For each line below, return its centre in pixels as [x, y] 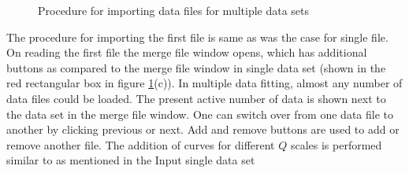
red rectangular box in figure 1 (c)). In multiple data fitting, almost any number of [204, 83]
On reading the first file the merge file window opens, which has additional [187, 52]
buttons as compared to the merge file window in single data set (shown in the [196, 67]
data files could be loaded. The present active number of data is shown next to [196, 98]
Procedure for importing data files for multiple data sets [174, 10]
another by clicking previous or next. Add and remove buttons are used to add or [203, 129]
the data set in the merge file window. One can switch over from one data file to [200, 114]
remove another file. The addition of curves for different [141, 144]
